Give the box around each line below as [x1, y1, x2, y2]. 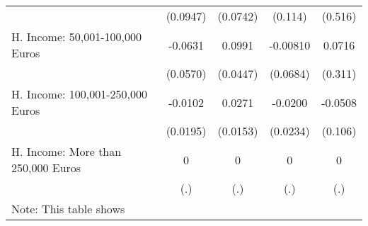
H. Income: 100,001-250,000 [11, 86, 147, 102]
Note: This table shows [11, 200, 125, 217]
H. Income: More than [11, 143, 122, 159]
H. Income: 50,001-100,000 [11, 28, 142, 45]
